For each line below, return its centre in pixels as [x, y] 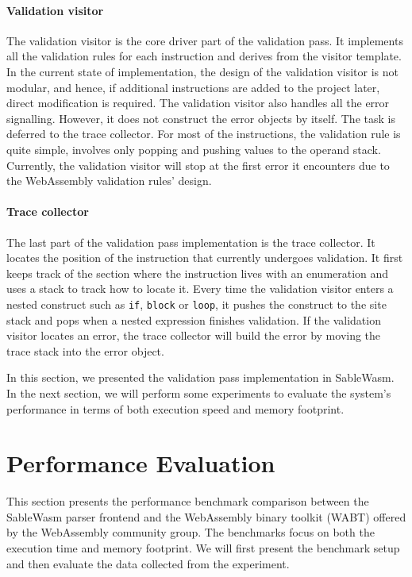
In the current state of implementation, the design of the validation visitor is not [202, 71]
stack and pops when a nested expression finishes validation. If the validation [194, 319]
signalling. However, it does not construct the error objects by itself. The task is [201, 118]
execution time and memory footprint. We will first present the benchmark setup [203, 548]
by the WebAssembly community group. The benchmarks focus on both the [191, 532]
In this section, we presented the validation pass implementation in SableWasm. [200, 377]
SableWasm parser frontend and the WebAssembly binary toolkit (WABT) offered [206, 516]
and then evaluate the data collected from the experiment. [148, 563]
